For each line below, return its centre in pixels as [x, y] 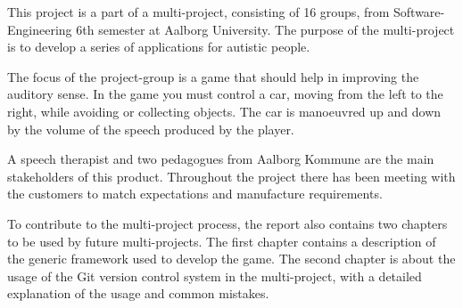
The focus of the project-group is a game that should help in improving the [213, 76]
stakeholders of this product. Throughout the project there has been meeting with [231, 176]
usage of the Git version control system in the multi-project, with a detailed [215, 276]
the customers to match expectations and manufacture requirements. [195, 194]
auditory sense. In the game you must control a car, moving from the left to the [225, 94]
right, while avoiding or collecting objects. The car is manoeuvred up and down [224, 111]
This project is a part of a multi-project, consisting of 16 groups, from [198, 12]
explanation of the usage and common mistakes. [138, 293]
